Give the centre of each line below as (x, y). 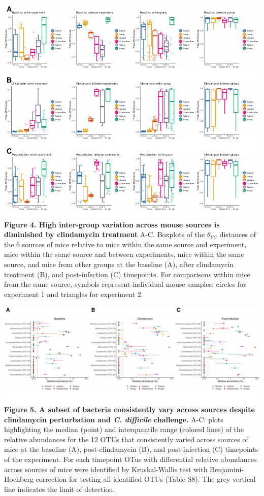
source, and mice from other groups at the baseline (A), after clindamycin (119, 264)
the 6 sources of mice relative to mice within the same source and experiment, (125, 244)
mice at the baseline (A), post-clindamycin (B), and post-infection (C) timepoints (131, 449)
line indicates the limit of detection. (60, 489)
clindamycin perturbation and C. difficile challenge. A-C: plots (114, 419)
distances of (238, 234)
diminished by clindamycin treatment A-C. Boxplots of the (105, 234)
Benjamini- (227, 469)
